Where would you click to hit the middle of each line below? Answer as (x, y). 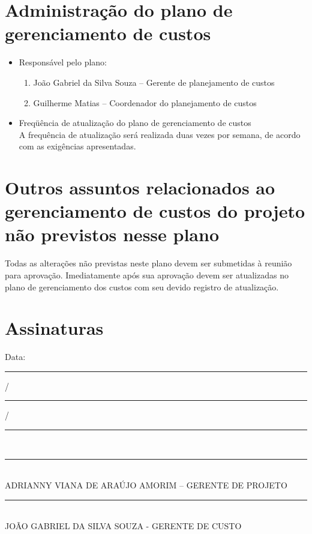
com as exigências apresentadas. (77, 146)
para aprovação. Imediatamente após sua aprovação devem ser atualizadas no (147, 274)
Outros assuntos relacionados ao (140, 187)
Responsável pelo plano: (63, 62)
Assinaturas (54, 328)
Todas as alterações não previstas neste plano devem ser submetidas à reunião (148, 263)
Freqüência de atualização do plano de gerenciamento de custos (135, 123)
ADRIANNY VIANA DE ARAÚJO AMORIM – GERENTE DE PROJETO (146, 485)
